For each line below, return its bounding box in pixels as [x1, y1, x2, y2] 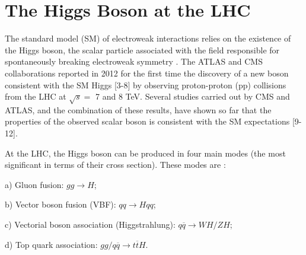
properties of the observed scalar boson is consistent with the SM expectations [5, 115, 290, 128]
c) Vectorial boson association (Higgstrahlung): [5, 218, 176, 231]
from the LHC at [5, 90, 66, 103]
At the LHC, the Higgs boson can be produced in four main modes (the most [5, 146, 286, 159]
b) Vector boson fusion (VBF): [5, 198, 116, 211]
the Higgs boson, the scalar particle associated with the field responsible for [5, 43, 280, 56]
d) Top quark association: [5, 238, 98, 250]
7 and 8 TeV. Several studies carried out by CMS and [95, 90, 290, 103]
